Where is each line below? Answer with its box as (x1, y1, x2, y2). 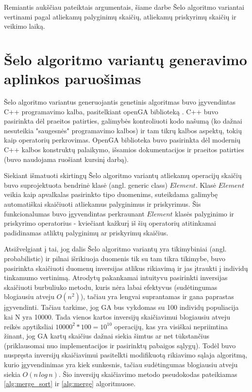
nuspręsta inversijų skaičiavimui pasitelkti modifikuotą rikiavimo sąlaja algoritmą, (4, 350, 248, 360)
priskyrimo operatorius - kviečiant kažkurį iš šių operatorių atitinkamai (4, 218, 216, 228)
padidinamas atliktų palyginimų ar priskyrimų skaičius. (4, 227, 168, 237)
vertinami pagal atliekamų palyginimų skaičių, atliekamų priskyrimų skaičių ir (4, 11, 236, 21)
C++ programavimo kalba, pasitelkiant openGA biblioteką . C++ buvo (4, 106, 218, 116)
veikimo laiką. (4, 21, 45, 31)
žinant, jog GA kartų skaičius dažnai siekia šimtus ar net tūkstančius (4, 331, 210, 341)
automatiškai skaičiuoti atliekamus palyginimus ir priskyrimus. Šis (4, 199, 201, 209)
